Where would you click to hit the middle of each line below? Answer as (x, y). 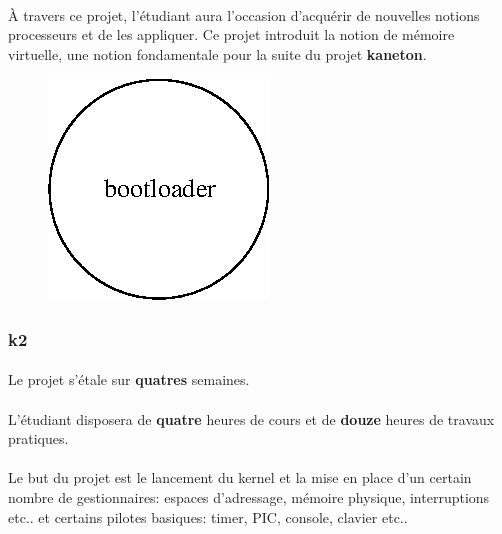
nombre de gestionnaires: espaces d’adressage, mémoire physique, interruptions (249, 496)
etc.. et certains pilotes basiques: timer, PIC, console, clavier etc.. (208, 516)
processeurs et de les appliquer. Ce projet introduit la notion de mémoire (231, 34)
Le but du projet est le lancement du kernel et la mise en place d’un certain (240, 477)
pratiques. (38, 438)
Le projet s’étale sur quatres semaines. (129, 379)
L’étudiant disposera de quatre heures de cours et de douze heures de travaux (251, 418)
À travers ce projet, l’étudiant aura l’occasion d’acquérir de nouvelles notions (244, 14)
